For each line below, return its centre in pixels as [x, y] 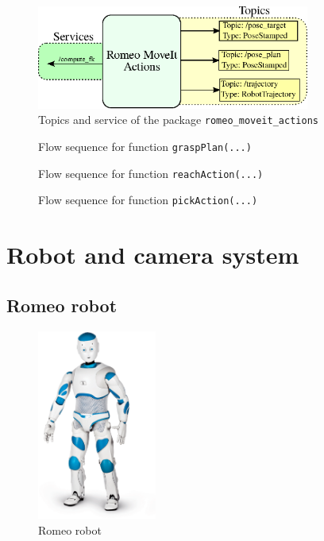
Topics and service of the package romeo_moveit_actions [178, 120]
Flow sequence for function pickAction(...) [148, 200]
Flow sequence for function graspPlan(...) [145, 147]
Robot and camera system [153, 255]
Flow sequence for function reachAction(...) [151, 173]
